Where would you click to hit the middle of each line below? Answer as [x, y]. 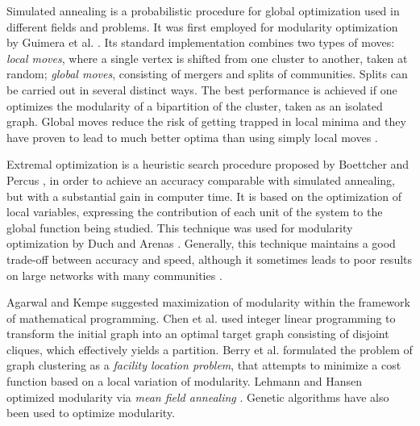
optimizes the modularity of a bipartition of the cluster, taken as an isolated [195, 105]
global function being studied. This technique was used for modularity [180, 227]
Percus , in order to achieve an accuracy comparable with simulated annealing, [201, 180]
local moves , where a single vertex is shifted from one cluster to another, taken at [207, 58]
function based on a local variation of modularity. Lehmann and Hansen [185, 381]
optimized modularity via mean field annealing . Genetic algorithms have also [198, 397]
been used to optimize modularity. [91, 413]
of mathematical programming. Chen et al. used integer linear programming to [201, 317]
